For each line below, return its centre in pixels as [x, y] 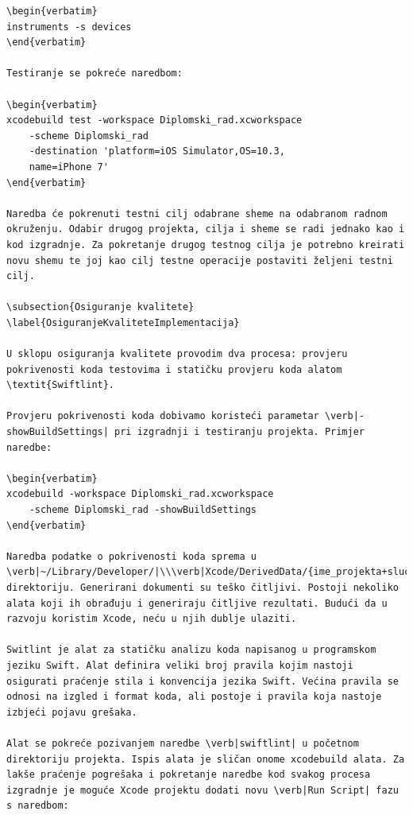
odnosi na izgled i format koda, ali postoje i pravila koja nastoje [194, 697]
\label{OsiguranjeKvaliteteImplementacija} [123, 322]
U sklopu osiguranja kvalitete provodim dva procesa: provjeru [177, 354]
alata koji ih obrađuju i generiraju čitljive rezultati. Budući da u [197, 603]
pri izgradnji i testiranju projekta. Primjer [240, 432]
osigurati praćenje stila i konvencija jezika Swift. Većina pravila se [203, 681]
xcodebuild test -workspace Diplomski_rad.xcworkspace [154, 120]
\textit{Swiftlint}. [61, 385]
